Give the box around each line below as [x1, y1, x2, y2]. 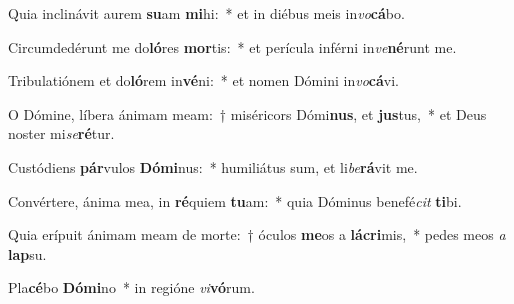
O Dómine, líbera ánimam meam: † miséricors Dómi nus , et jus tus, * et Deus [8, 103, 487, 124]
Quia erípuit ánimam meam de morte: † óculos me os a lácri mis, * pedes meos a [8, 224, 506, 245]
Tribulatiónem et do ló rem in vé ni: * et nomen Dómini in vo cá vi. [8, 70, 399, 91]
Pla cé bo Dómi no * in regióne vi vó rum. [8, 277, 255, 298]
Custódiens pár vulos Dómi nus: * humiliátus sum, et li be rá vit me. [8, 156, 418, 177]
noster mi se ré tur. [8, 123, 115, 144]
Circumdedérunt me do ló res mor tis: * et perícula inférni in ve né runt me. [8, 36, 457, 57]
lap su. [8, 243, 47, 264]
